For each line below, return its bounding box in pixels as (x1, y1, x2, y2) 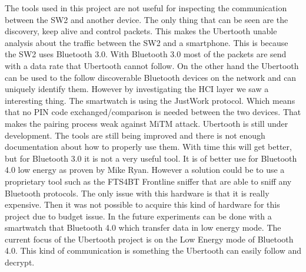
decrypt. (5, 256, 35, 268)
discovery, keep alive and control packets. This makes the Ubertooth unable (5, 25, 277, 37)
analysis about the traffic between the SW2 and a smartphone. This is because (5, 36, 288, 48)
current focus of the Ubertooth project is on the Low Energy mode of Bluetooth (5, 232, 294, 245)
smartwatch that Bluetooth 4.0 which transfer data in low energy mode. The (5, 221, 281, 234)
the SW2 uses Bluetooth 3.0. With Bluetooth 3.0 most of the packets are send (5, 48, 287, 60)
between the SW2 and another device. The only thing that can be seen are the (5, 13, 288, 25)
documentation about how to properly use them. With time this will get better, (5, 140, 292, 153)
